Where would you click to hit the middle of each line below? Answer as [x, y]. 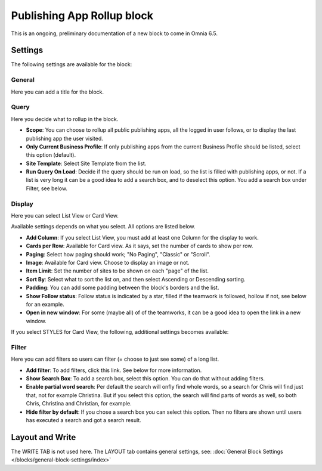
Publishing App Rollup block [82, 16]
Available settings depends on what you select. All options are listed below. [103, 227]
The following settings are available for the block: [72, 64]
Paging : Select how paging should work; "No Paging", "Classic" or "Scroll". [118, 254]
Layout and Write [44, 437]
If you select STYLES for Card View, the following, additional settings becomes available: [120, 332]
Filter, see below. [47, 188]
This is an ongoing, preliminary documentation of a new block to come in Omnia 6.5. [114, 33]
